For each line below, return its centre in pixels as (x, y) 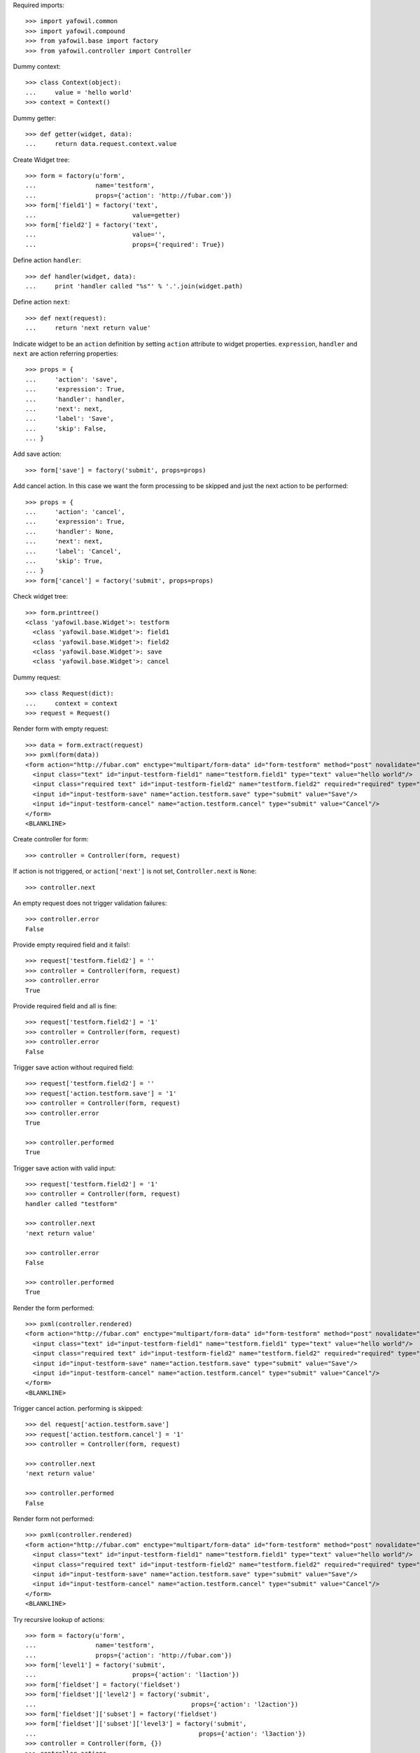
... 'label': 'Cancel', (73, 551)
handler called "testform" (72, 1204)
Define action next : (41, 302)
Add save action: (37, 454)
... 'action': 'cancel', (75, 512)
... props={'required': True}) (125, 244)
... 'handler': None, (70, 532)
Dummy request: (37, 677)
